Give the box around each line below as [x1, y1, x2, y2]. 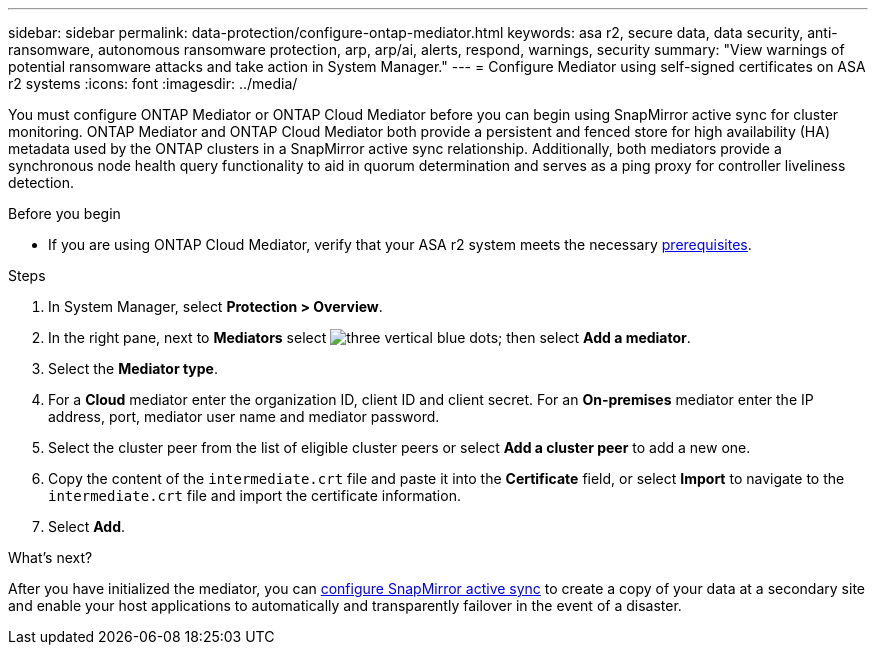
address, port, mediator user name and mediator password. [48, 408, 440, 425]
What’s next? [8, 549, 93, 566]
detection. [8, 174, 75, 191]
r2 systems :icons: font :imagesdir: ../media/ [8, 75, 298, 92]
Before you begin [8, 205, 121, 222]
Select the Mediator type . [48, 360, 218, 377]
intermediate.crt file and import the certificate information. [48, 487, 461, 504]
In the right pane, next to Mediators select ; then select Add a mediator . [48, 329, 691, 346]
